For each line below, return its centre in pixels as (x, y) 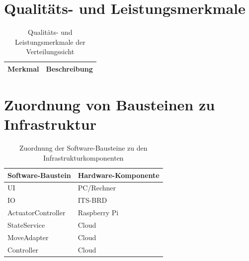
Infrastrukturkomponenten (83, 157)
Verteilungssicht (50, 51)
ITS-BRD (92, 200)
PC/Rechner (97, 188)
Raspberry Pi (98, 213)
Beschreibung (69, 68)
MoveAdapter (28, 237)
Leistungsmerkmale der (50, 42)
